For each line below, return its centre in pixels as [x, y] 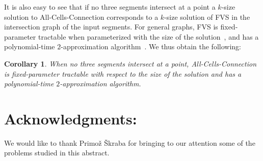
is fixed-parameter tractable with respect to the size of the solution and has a [123, 73]
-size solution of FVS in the [207, 17]
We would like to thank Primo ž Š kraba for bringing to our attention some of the [130, 142]
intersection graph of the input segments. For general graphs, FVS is [111, 27]
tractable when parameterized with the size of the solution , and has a [148, 36]
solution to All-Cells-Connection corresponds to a [81, 17]
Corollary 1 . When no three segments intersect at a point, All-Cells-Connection [130, 63]
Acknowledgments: [71, 118]
